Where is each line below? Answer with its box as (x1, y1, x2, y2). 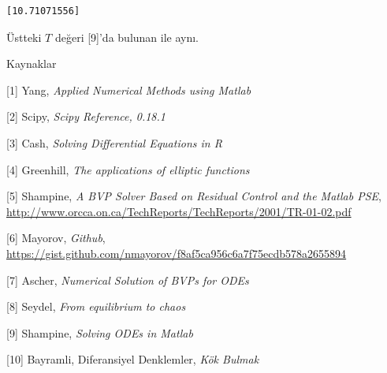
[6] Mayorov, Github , (6, 229, 106, 246)
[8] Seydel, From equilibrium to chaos (6, 298, 186, 315)
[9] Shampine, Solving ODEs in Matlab (6, 324, 193, 341)
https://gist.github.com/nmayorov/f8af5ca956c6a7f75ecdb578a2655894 (6, 244, 347, 261)
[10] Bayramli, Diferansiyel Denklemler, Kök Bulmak (6, 351, 259, 367)
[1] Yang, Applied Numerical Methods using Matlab (6, 81, 251, 98)
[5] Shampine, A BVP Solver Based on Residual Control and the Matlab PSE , (6, 188, 381, 204)
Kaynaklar (6, 55, 57, 72)
